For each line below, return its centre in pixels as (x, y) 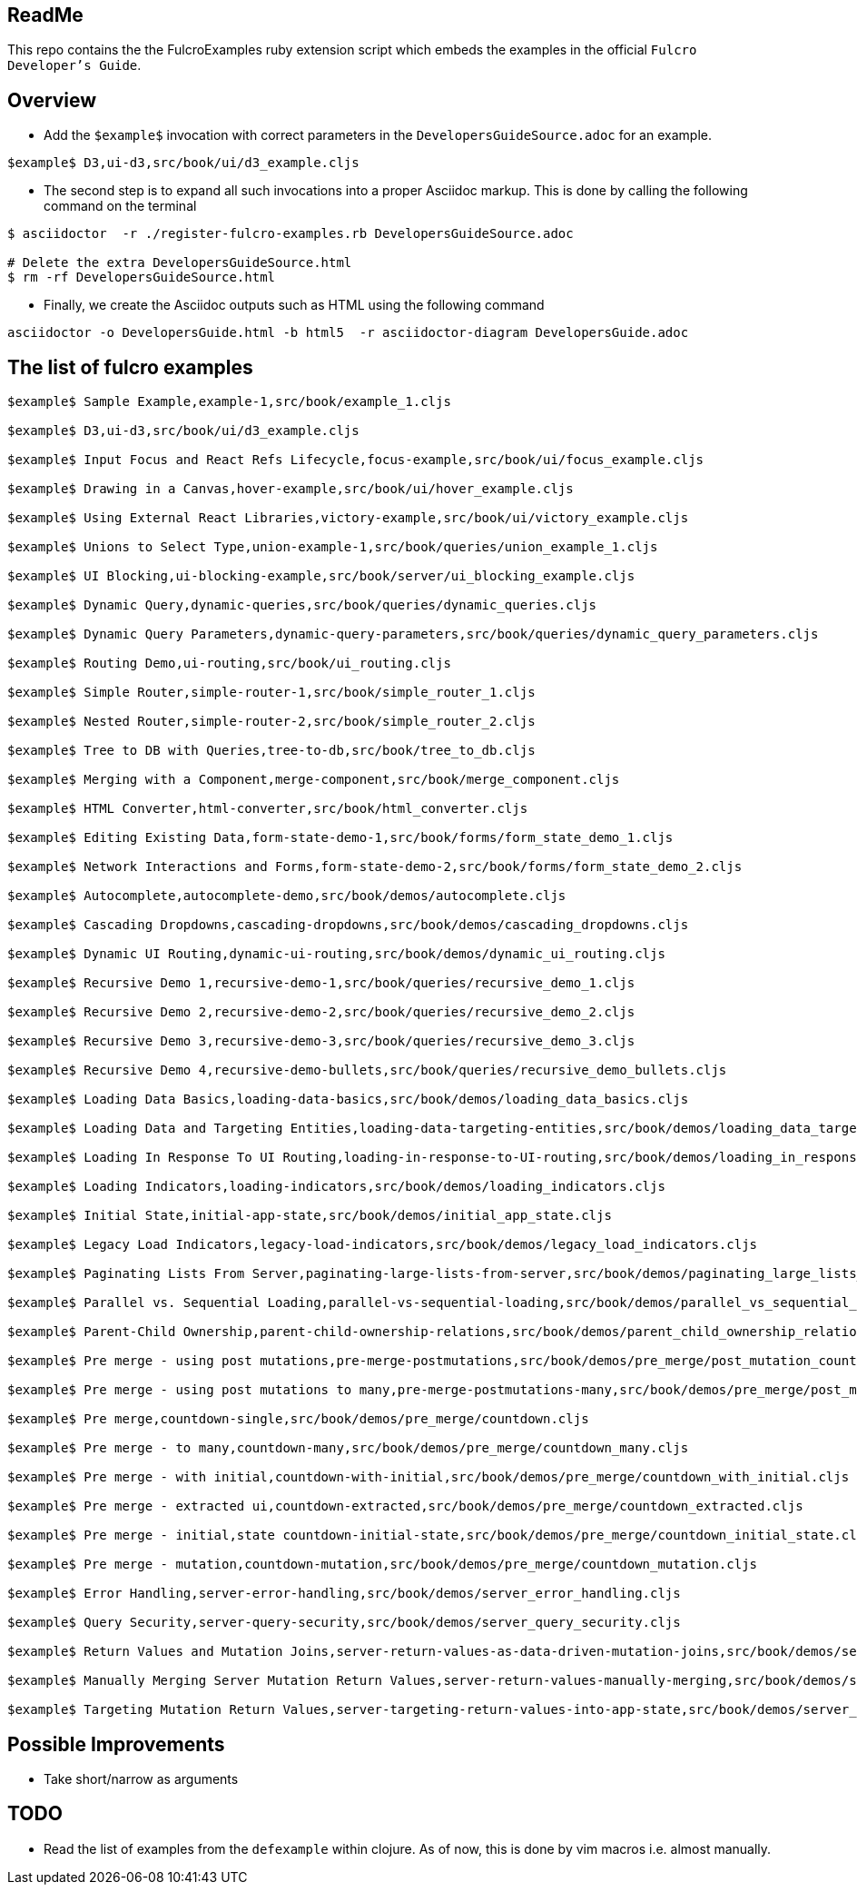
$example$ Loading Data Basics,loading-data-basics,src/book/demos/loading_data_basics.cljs (348, 1100)
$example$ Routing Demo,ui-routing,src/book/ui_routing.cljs (229, 664)
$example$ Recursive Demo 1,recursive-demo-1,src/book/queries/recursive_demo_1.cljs (321, 983)
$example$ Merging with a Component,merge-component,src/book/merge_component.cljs (314, 780)
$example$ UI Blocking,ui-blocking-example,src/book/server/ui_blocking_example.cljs (321, 576)
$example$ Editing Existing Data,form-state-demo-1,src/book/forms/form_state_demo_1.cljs (340, 838)
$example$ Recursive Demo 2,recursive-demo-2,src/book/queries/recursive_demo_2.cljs (321, 1012)
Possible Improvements (116, 1744)
